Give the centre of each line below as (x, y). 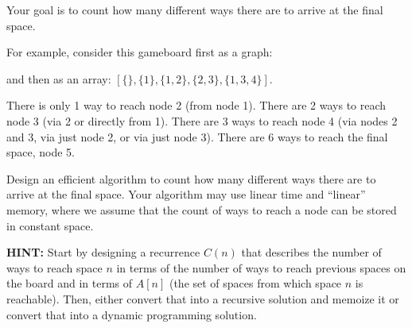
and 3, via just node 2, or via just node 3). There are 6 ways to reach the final (197, 136)
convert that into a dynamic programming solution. (132, 314)
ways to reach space (54, 267)
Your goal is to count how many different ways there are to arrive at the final (195, 10)
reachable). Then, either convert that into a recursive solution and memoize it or (203, 298)
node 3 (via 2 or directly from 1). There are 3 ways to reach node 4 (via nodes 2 (202, 120)
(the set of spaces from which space (255, 283)
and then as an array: (59, 78)
